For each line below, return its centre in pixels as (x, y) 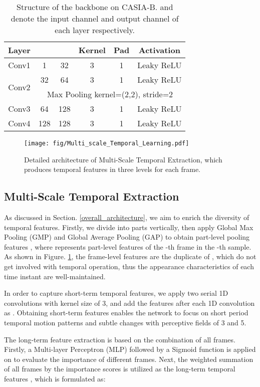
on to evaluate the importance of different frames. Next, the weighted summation (129, 359)
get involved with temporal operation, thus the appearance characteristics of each (129, 266)
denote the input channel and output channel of (95, 18)
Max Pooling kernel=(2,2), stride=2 (110, 94)
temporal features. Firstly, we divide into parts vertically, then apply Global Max (129, 227)
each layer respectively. (95, 30)
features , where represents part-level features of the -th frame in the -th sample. (128, 246)
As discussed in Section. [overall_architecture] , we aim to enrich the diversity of (127, 217)
